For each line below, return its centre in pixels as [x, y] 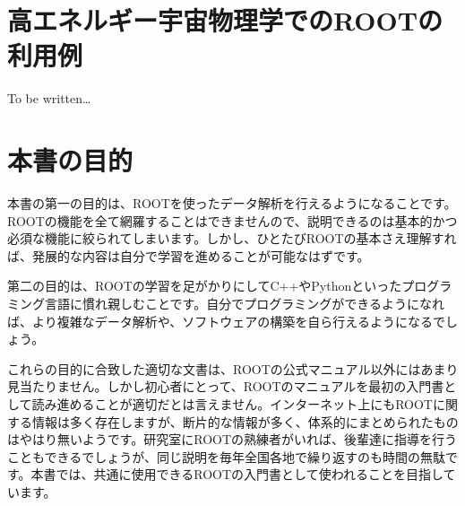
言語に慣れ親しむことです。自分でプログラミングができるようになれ [244, 303]
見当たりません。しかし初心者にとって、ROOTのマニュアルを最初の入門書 [226, 386]
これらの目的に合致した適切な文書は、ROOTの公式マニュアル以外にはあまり [233, 368]
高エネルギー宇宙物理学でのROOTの [225, 20]
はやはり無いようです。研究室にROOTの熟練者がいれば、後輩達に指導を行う [232, 439]
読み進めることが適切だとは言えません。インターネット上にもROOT [232, 403]
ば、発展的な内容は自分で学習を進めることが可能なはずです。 [189, 255]
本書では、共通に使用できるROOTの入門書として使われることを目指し [237, 474]
